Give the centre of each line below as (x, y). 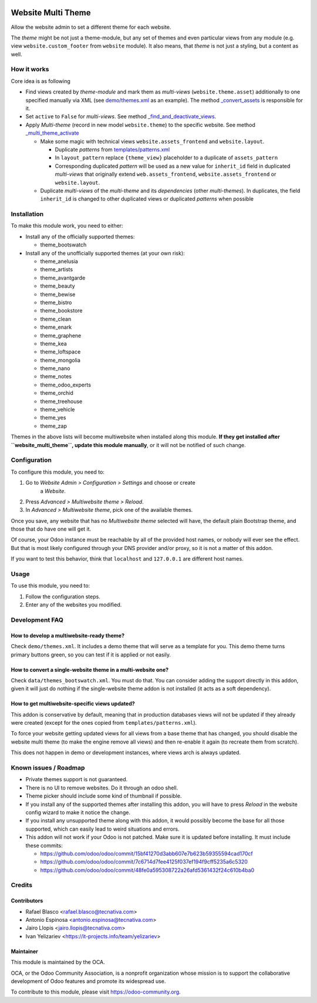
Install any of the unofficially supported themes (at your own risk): (105, 253)
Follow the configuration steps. (63, 597)
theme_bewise (58, 294)
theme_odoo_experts (65, 385)
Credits (21, 885)
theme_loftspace (60, 352)
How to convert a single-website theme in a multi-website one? (90, 669)
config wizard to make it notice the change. (78, 812)
